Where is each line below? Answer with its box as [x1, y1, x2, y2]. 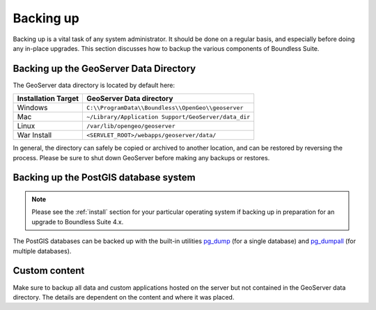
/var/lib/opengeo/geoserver [86, 122, 175, 130]
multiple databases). [13, 247, 72, 255]
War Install [17, 130, 52, 140]
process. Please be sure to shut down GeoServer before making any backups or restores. [13, 153, 270, 162]
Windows [17, 103, 48, 113]
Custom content [13, 265, 85, 277]
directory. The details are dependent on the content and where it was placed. [13, 293, 235, 301]
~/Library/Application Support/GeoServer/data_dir [86, 113, 251, 121]
